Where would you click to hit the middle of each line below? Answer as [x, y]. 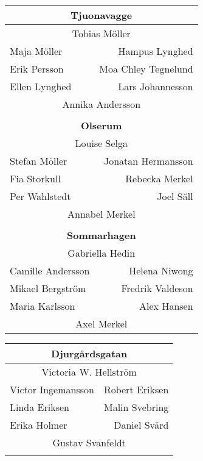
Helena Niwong [161, 270]
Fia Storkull [35, 178]
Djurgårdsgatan [89, 353]
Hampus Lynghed [156, 51]
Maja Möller [36, 51]
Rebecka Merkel [159, 178]
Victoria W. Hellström [89, 372]
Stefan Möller [39, 161]
